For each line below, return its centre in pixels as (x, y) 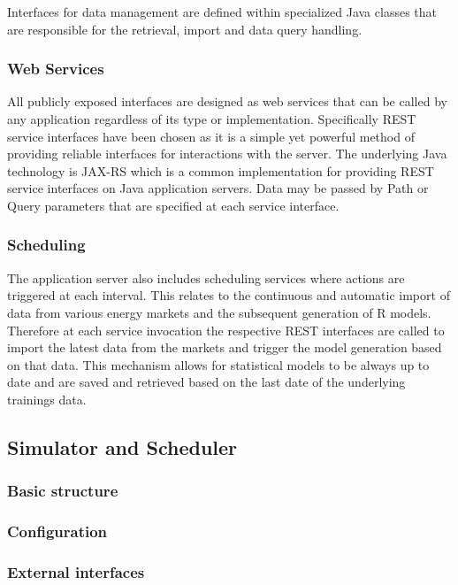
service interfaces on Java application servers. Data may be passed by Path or (218, 188)
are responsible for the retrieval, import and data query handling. (185, 29)
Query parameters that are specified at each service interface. (173, 205)
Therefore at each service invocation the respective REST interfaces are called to (226, 330)
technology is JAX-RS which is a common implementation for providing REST (221, 170)
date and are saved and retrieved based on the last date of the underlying (206, 382)
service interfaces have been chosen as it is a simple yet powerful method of (211, 136)
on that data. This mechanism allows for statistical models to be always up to (218, 364)
